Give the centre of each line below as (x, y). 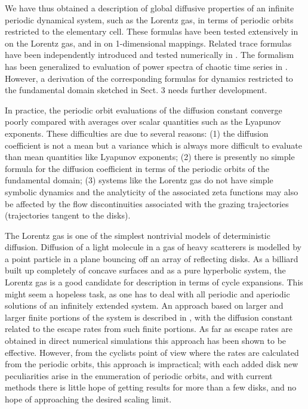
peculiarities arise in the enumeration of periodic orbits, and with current (139, 375)
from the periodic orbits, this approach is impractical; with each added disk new (152, 364)
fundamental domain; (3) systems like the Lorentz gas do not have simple (139, 180)
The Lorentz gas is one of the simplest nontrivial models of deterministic (138, 235)
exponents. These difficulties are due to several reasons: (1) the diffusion (137, 133)
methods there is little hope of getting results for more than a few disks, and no (151, 387)
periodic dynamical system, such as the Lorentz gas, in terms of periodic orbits (149, 19)
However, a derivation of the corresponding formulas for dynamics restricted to (149, 78)
